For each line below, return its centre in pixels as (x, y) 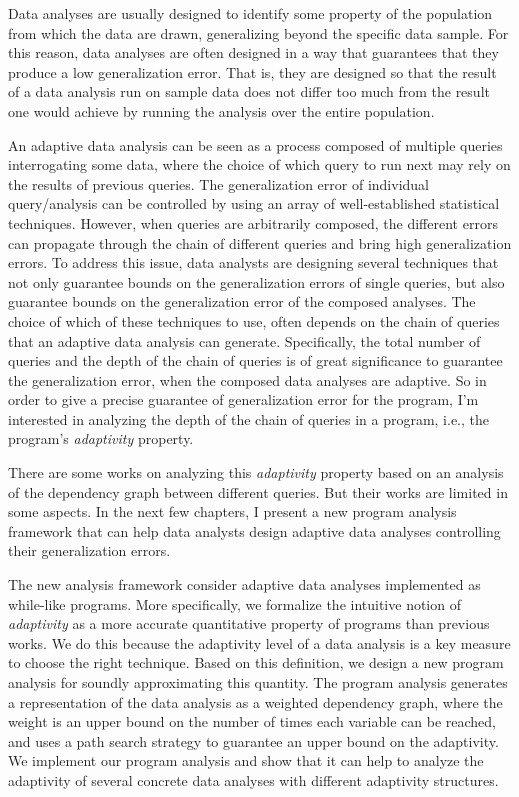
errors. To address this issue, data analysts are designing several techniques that (253, 262)
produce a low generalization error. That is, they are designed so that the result (252, 71)
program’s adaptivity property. (101, 438)
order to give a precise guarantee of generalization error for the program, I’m (243, 399)
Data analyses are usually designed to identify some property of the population (250, 13)
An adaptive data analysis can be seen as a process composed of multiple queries (255, 144)
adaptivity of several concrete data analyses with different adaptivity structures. (253, 779)
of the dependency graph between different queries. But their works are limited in (258, 491)
